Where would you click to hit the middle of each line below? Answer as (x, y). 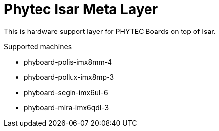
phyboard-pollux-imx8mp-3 (69, 77)
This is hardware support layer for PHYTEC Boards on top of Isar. (110, 31)
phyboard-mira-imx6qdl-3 (66, 107)
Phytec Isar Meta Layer (81, 9)
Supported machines (38, 46)
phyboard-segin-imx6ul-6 (66, 92)
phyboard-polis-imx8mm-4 (68, 62)
